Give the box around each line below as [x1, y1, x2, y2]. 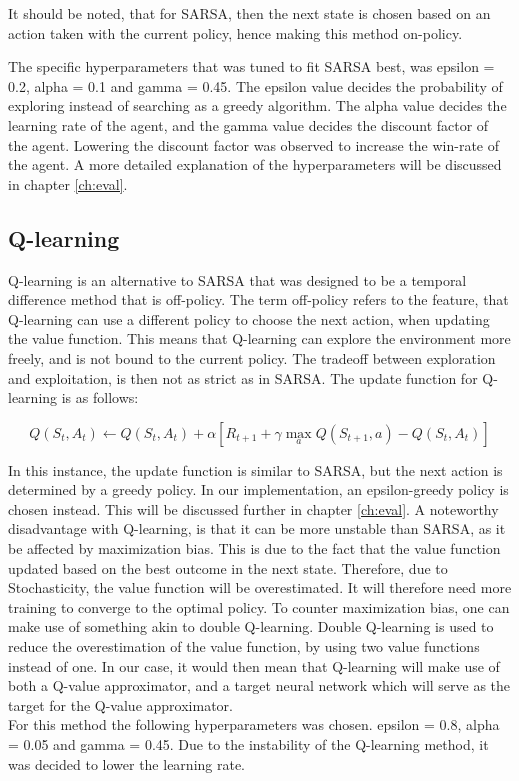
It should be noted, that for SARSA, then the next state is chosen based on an [8, 3, 491, 23]
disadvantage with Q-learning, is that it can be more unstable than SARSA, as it [8, 518, 506, 539]
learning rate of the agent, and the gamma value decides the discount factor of [8, 114, 489, 135]
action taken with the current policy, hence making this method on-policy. [8, 22, 463, 43]
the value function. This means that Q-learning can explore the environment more [8, 328, 511, 349]
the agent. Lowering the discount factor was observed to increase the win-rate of [8, 134, 500, 155]
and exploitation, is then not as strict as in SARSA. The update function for [8, 367, 478, 388]
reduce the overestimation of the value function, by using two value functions [8, 636, 480, 657]
